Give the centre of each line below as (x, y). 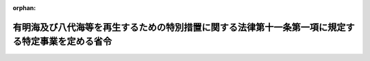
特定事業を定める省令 (67, 42)
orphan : (24, 8)
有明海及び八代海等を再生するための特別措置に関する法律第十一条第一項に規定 (179, 27)
